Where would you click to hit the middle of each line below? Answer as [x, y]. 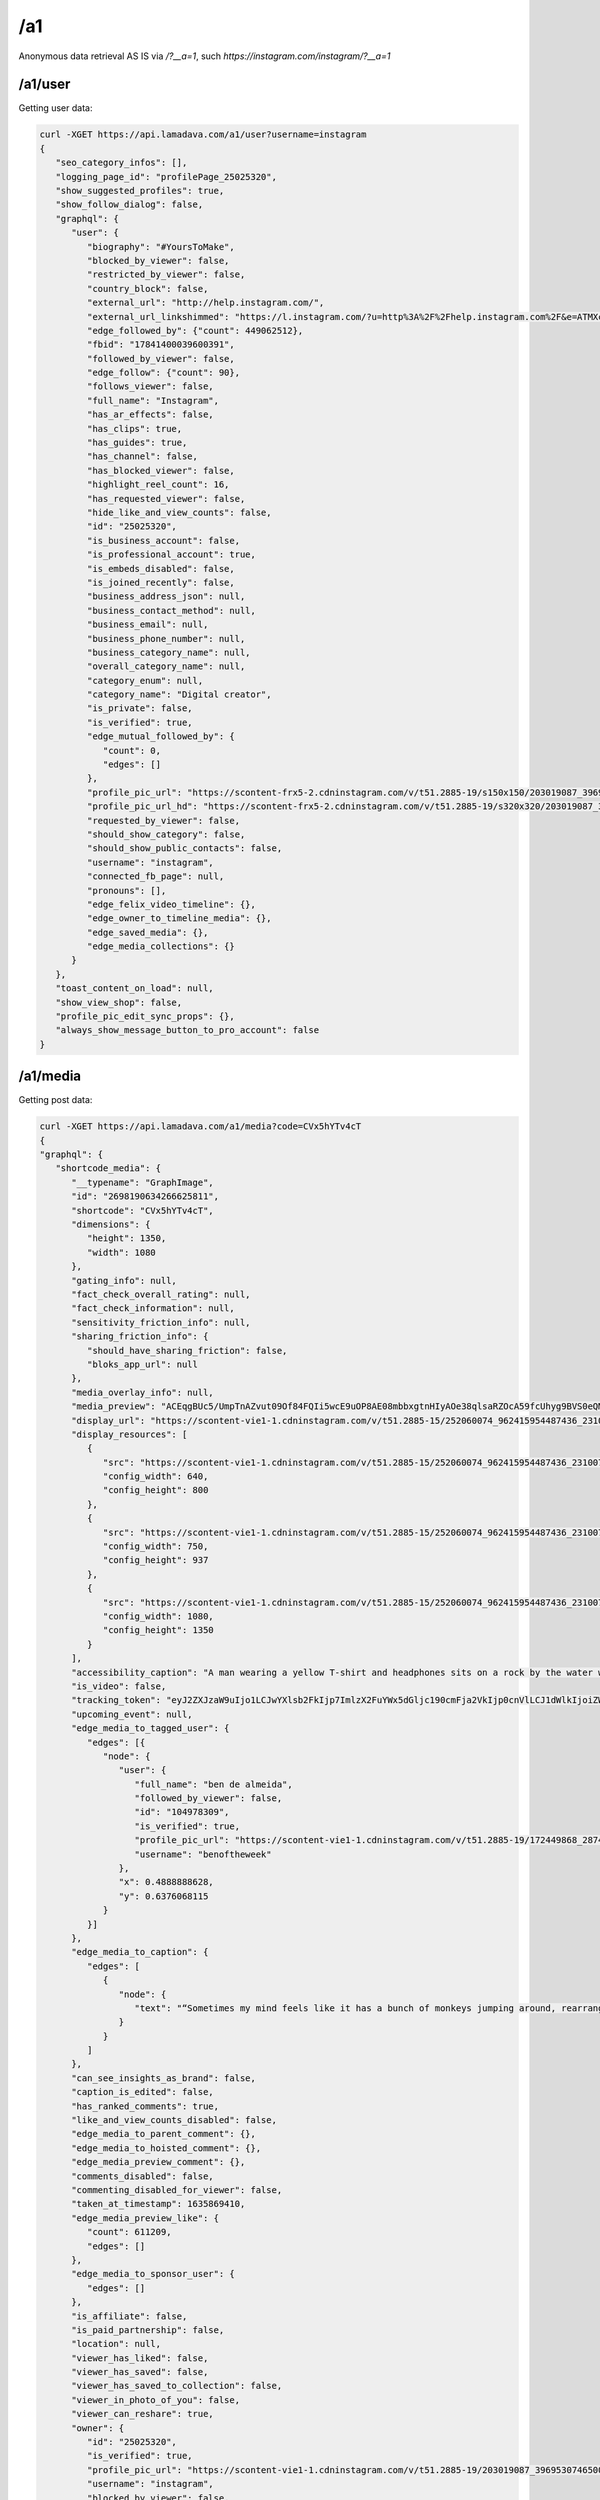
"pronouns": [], [126, 890]
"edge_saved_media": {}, [147, 932]
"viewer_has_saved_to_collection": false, [177, 2386]
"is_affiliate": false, [129, 2316]
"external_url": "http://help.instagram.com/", [205, 303]
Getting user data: [55, 108]
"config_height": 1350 [158, 1630]
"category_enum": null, [145, 680]
